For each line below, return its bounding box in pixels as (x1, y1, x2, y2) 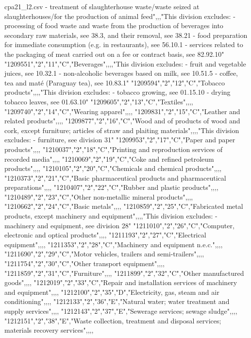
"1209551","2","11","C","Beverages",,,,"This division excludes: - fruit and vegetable (4, 58, 246, 68)
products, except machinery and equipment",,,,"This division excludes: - (4, 211, 218, 221)
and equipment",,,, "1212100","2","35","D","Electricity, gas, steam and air (4, 287, 219, 297)
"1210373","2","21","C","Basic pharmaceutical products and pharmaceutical (4, 172, 226, 183)
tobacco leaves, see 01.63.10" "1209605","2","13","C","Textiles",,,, (4, 96, 193, 106)
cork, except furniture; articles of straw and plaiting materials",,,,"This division (4, 125, 239, 135)
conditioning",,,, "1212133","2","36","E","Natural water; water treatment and (4, 296, 230, 306)
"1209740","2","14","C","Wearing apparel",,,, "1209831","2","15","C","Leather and (4, 106, 240, 116)
